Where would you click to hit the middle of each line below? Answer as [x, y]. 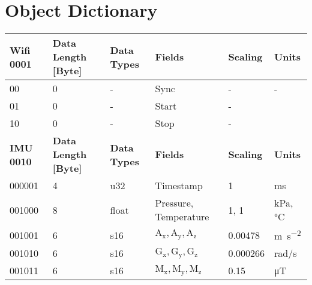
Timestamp [179, 186]
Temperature [182, 217]
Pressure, [174, 203]
